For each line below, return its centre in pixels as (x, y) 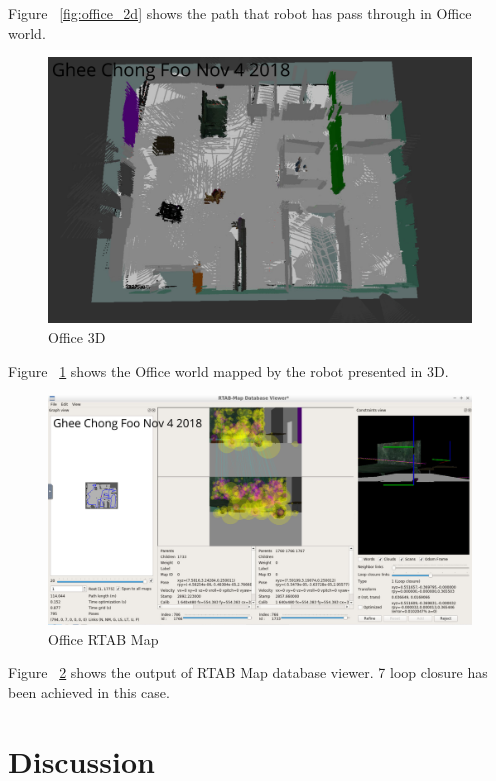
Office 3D (77, 337)
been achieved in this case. (89, 691)
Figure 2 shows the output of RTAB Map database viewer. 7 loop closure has (248, 672)
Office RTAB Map (103, 638)
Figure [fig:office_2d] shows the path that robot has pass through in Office (240, 13)
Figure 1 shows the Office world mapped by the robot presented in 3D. (228, 370)
